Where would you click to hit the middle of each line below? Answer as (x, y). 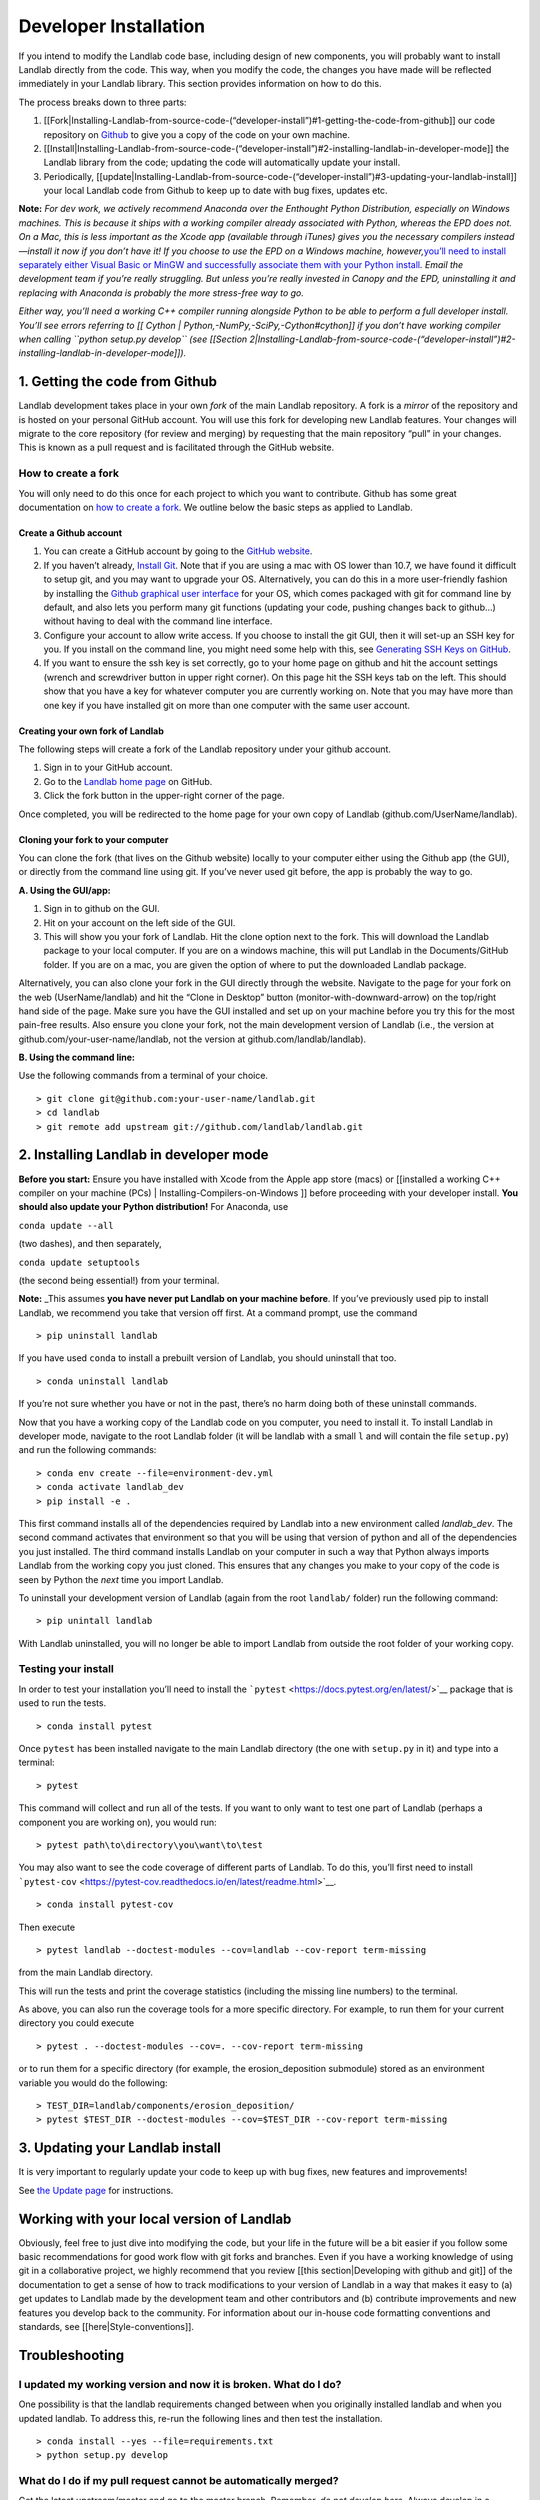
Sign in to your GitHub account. (108, 767)
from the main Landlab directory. (86, 1972)
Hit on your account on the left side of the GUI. (139, 922)
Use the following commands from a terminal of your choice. (143, 1076)
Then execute (46, 1927)
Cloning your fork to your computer (93, 839)
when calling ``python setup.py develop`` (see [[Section (133, 339)
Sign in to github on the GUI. (101, 909)
